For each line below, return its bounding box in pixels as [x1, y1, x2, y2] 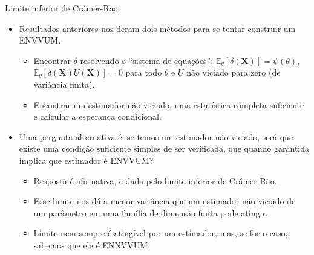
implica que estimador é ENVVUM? [19, 153, 154, 166]
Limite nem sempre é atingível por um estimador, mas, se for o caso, [33, 227, 288, 239]
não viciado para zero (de [186, 66, 281, 79]
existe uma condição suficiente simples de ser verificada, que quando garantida [19, 142, 310, 155]
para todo [125, 66, 162, 79]
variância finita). [33, 77, 95, 90]
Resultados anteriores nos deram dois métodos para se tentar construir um [19, 22, 296, 34]
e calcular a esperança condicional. [33, 110, 162, 123]
